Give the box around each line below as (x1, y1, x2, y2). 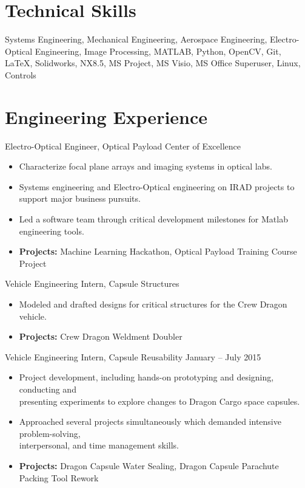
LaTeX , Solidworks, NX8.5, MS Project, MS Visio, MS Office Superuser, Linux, (5, 57, 301, 69)
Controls (5, 68, 36, 81)
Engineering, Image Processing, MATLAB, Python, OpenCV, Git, (35, 44, 281, 57)
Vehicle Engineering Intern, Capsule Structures (5, 277, 179, 290)
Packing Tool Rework (19, 471, 99, 484)
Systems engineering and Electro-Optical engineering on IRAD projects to (19, 180, 295, 193)
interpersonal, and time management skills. (19, 439, 179, 452)
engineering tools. (19, 224, 84, 237)
